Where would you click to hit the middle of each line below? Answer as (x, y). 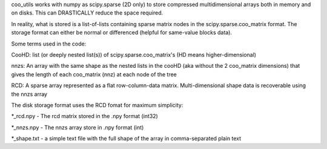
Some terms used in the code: (49, 44)
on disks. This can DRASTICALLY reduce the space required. (87, 13)
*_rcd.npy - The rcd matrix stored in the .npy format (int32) (85, 116)
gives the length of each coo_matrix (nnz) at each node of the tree (94, 74)
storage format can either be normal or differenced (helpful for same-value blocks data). (122, 33)
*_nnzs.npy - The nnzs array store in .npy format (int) (78, 127)
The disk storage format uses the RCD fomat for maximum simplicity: (97, 105)
